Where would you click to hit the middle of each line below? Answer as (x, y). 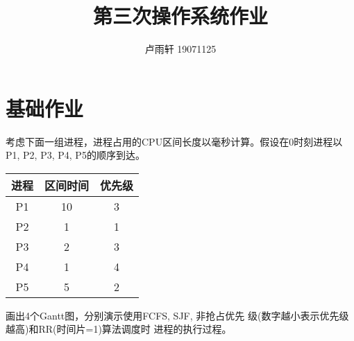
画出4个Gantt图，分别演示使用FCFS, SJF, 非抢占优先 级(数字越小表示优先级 (177, 315)
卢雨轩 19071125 (180, 49)
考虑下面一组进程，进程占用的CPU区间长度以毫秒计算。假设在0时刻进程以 (174, 141)
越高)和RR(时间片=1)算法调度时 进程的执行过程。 (119, 329)
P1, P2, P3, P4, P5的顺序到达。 (75, 155)
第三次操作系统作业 (180, 16)
